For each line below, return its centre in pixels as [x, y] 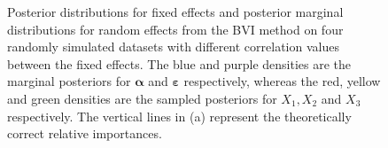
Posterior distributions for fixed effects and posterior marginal [175, 12]
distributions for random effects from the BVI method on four [175, 29]
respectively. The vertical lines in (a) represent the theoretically [179, 116]
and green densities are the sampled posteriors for [142, 98]
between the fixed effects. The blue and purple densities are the [179, 63]
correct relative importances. [85, 133]
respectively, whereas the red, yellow [282, 81]
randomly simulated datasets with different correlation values [173, 47]
